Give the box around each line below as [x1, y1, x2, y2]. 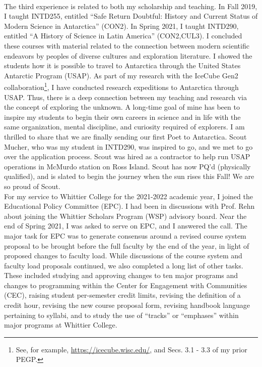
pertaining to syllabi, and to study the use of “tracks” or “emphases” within [4, 309, 239, 320]
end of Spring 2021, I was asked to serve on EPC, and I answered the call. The [4, 220, 247, 231]
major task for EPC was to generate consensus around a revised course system [4, 230, 246, 241]
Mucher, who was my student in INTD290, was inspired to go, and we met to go [4, 141, 253, 152]
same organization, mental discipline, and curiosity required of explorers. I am [4, 121, 245, 132]
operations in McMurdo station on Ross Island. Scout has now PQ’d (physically [4, 161, 251, 171]
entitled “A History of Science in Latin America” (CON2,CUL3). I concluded [4, 30, 242, 41]
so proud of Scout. [4, 180, 60, 191]
